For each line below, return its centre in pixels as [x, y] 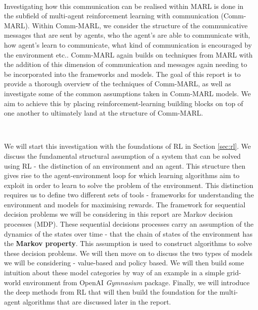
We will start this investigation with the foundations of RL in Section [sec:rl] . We [128, 146]
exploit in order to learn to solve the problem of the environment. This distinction [129, 185]
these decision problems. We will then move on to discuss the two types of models [128, 253]
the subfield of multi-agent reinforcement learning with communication [111, 16]
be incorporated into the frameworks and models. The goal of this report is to [122, 74]
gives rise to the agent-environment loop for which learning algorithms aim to [122, 175]
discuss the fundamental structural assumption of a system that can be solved [123, 155]
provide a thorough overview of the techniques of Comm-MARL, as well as [118, 84]
